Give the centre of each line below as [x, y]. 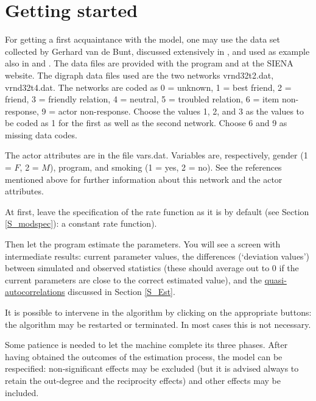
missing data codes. [41, 134]
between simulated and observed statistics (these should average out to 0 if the [152, 268]
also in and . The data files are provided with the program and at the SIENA [149, 63]
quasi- [276, 279]
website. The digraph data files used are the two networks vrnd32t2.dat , [139, 75]
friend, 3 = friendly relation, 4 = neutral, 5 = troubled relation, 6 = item [142, 99]
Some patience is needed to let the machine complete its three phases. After [146, 345]
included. [22, 392]
